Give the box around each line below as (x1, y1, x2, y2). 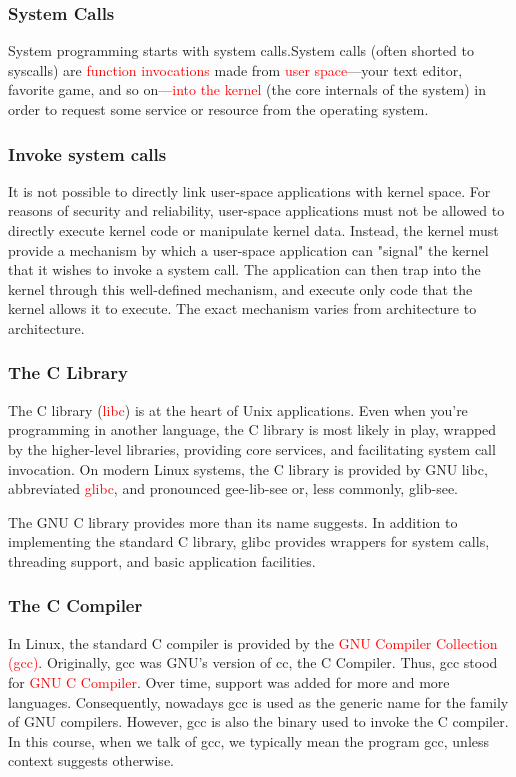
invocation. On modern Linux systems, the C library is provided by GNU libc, (8, 458, 488, 479)
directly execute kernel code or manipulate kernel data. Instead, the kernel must (8, 220, 499, 240)
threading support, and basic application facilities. (8, 550, 316, 571)
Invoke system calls (8, 141, 167, 166)
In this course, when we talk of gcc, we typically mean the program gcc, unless (8, 730, 490, 751)
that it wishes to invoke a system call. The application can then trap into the (8, 259, 481, 280)
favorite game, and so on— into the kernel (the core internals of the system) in (8, 79, 487, 100)
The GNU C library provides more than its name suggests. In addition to (8, 511, 458, 532)
